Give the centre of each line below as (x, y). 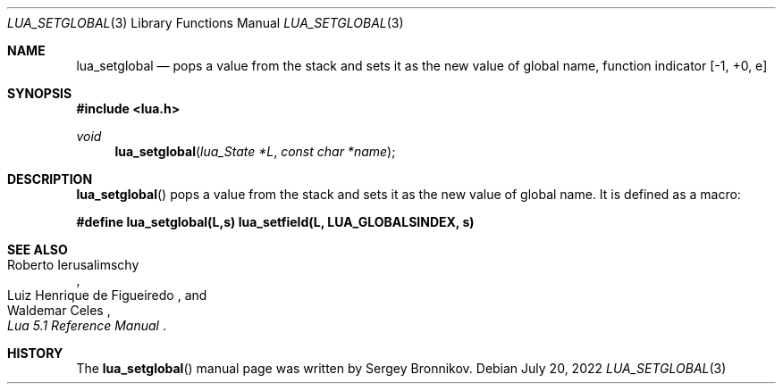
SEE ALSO (38, 250)
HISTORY (35, 353)
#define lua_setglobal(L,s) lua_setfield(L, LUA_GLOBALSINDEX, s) (275, 222)
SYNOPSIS (40, 93)
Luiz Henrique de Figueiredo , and (107, 295)
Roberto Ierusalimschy (73, 265)
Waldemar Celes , (59, 310)
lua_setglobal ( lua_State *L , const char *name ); (255, 151)
